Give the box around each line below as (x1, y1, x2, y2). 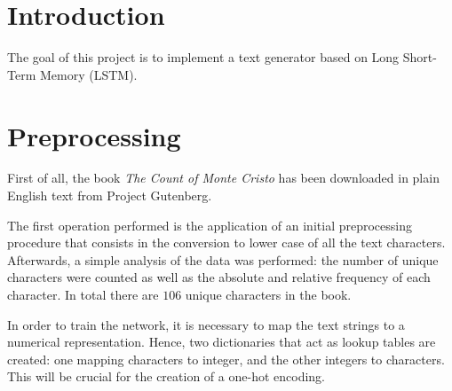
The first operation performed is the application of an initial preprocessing (7, 215, 412, 234)
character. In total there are (7, 285, 159, 303)
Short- (402, 48, 437, 66)
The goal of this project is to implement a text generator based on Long (7, 48, 400, 66)
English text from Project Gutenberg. (7, 186, 212, 205)
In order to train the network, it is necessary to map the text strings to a (7, 315, 405, 333)
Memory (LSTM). (39, 65, 138, 83)
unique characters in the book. (185, 285, 352, 303)
